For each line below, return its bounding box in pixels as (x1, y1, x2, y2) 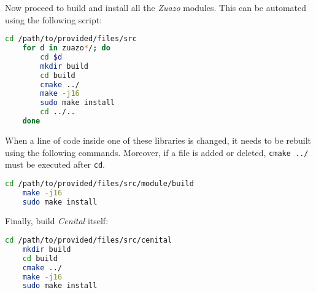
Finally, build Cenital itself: (5, 214, 109, 227)
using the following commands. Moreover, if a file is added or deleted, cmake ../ (5, 146, 309, 158)
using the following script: (5, 13, 102, 26)
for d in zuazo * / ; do (22, 44, 110, 53)
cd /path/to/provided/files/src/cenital (5, 236, 172, 245)
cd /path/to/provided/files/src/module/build (5, 179, 194, 188)
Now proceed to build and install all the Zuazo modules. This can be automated (5, 1, 307, 14)
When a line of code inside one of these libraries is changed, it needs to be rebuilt (5, 133, 312, 146)
